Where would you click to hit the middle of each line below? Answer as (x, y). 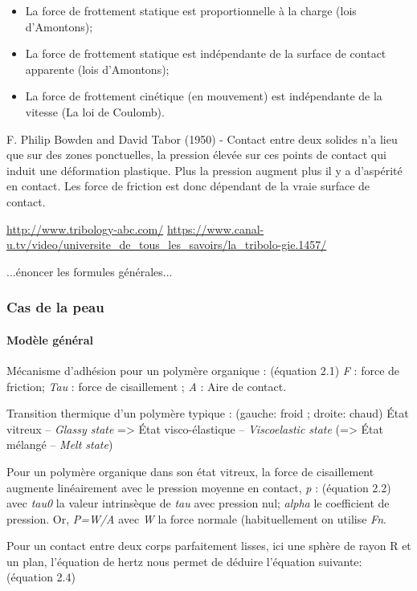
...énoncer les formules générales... (90, 271)
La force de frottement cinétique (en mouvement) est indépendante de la (204, 96)
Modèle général (50, 339)
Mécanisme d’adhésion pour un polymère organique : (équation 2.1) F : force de (203, 370)
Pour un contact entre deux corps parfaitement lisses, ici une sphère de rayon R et (209, 546)
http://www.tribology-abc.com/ (85, 228)
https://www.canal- (215, 228)
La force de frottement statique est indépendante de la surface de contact (206, 53)
